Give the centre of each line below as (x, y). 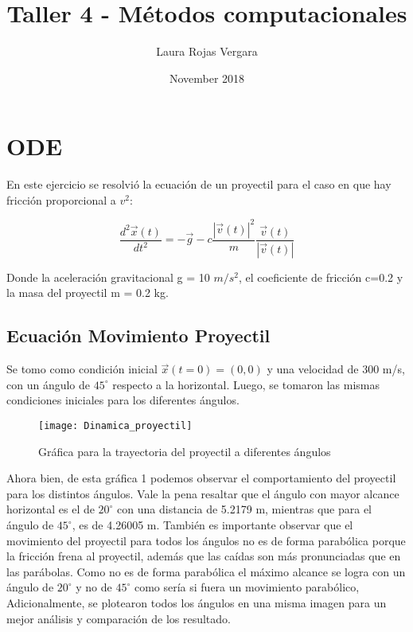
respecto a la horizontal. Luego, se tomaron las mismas (246, 384)
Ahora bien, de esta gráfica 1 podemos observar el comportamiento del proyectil (201, 478)
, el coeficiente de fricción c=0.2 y (321, 277)
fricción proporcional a (61, 199)
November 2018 (207, 78)
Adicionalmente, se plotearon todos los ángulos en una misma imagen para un (197, 602)
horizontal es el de (51, 509)
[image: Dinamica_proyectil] (115, 425)
